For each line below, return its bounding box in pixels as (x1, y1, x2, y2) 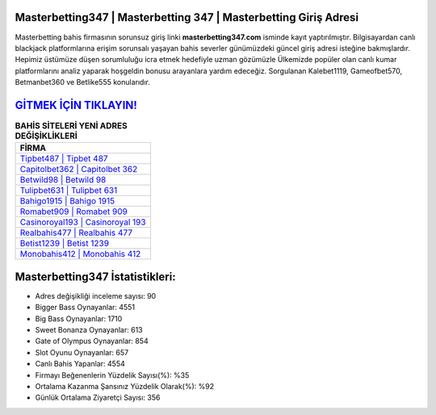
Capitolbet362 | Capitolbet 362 (19, 164, 138, 175)
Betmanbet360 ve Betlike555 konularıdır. (15, 78, 151, 87)
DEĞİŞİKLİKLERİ (15, 130, 78, 141)
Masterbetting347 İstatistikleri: (15, 270, 177, 283)
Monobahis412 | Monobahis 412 (19, 249, 141, 260)
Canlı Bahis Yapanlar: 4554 (35, 359, 125, 369)
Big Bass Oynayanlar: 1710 (35, 313, 123, 323)
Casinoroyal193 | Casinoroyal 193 (19, 216, 146, 228)
